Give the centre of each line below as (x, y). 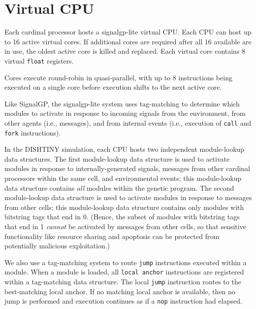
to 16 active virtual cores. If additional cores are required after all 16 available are (128, 41)
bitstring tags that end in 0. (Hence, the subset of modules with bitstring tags (122, 217)
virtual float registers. (39, 60)
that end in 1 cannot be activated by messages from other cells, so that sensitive (125, 226)
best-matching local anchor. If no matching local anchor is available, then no (120, 291)
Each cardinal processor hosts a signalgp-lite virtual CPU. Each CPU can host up (128, 32)
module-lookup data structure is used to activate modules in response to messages (128, 197)
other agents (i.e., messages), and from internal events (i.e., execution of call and (128, 122)
